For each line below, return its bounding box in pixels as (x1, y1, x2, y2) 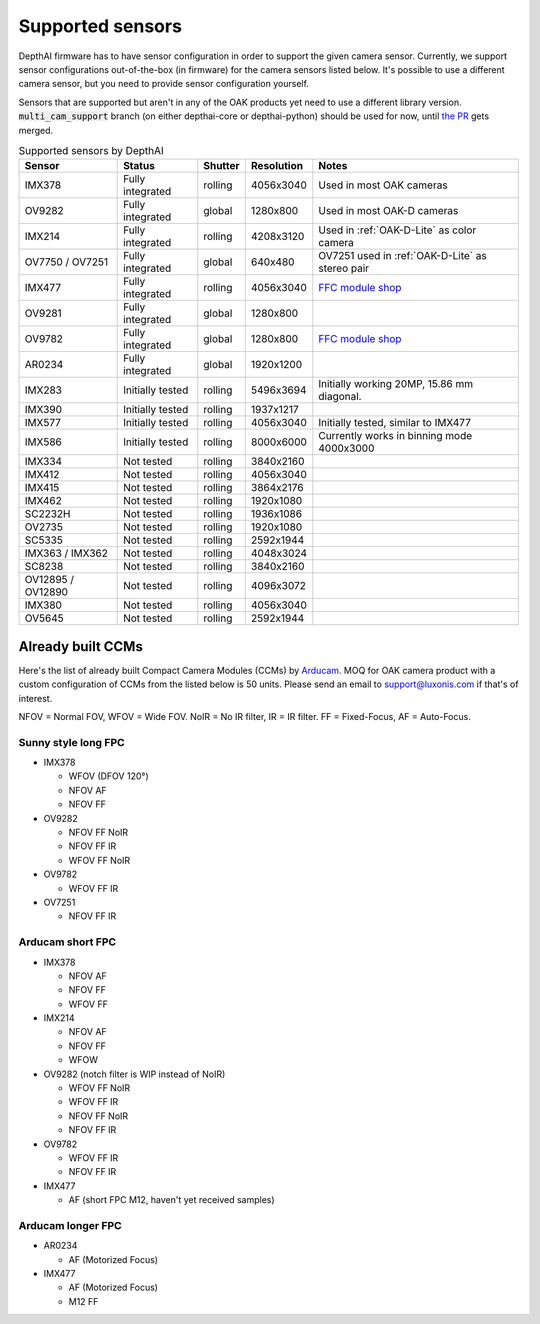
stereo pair (318, 261, 370, 275)
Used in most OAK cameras (318, 178, 449, 192)
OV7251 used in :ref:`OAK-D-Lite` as (318, 249, 487, 263)
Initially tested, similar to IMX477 (318, 416, 472, 430)
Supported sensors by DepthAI (18, 144, 164, 158)
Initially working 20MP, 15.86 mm (318, 377, 474, 391)
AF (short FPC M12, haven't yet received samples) (68, 1194, 275, 1206)
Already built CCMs (18, 638, 144, 655)
